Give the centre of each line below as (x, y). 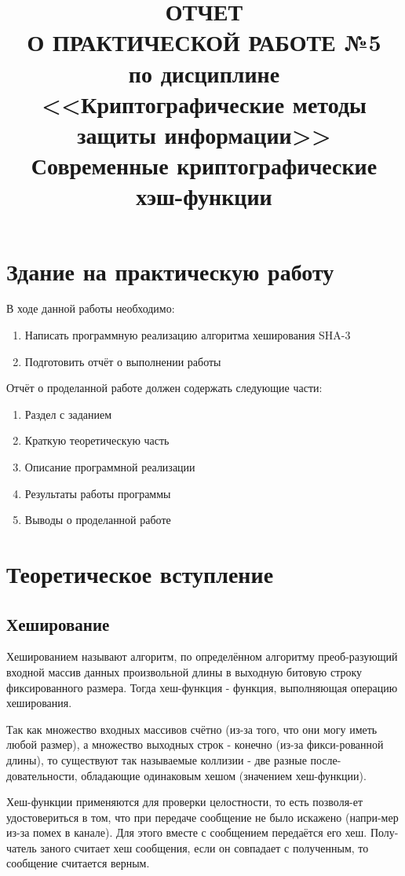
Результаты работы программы (98, 493)
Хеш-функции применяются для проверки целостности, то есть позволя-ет (185, 802)
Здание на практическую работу (170, 271)
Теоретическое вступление (140, 573)
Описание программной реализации (110, 467)
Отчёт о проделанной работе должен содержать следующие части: (164, 388)
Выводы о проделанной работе (98, 520)
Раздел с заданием (68, 414)
